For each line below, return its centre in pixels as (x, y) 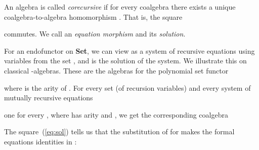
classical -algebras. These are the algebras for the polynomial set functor (116, 70)
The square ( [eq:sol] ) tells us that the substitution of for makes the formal (119, 132)
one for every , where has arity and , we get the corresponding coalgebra (116, 114)
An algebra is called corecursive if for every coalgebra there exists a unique (120, 7)
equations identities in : (40, 141)
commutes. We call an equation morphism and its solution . (95, 34)
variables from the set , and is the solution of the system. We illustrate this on (125, 61)
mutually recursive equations (49, 98)
